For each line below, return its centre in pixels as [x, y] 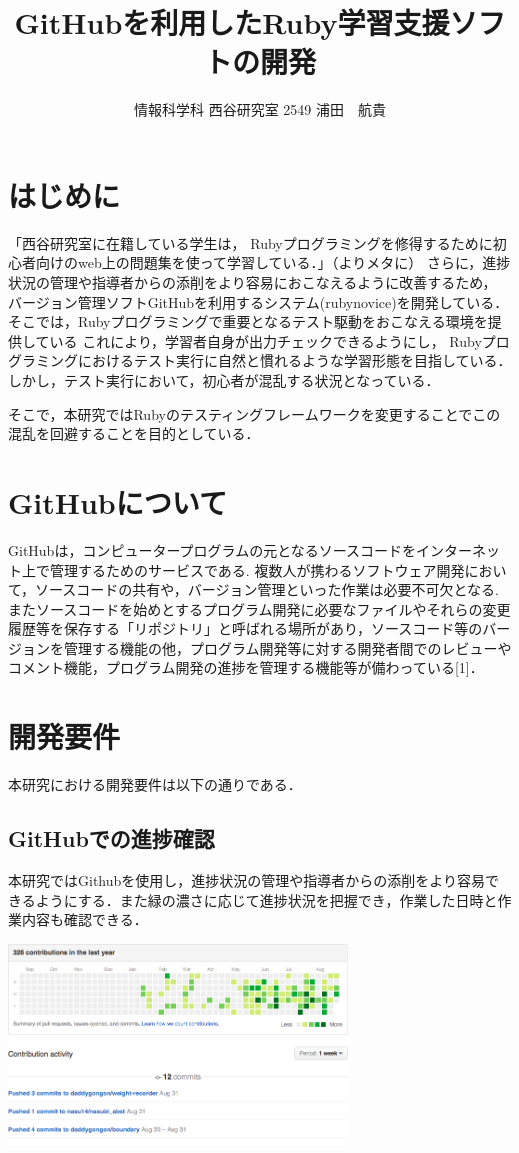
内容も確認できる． [84, 919]
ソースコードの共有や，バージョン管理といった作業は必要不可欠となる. [267, 589]
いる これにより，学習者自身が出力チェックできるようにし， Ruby [265, 340]
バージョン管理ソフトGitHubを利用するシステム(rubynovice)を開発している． [258, 301]
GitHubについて [117, 501]
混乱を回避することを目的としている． [134, 433]
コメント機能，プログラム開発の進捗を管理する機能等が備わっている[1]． [246, 667]
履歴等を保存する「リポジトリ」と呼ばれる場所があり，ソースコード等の [245, 628]
